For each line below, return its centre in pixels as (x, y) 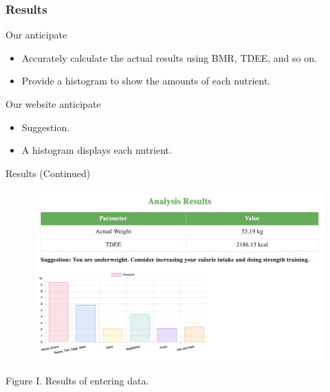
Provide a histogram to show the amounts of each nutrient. (146, 81)
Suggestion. (46, 127)
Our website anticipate (53, 104)
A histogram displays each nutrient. (97, 150)
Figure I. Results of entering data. (77, 380)
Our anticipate (36, 35)
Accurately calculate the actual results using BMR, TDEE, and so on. (169, 57)
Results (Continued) (48, 173)
